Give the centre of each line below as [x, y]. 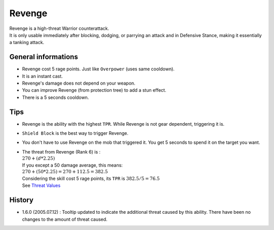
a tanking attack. [27, 43]
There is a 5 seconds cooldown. [56, 97]
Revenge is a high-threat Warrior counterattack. [59, 28]
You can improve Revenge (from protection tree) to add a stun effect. [94, 90]
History [22, 200]
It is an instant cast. [42, 76]
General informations [44, 57]
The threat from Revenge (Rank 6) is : [61, 151]
